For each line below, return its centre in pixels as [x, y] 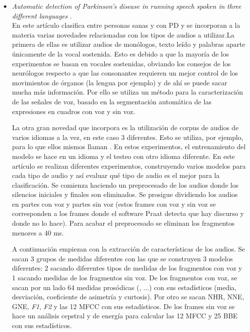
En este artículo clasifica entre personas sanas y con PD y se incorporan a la [126, 25]
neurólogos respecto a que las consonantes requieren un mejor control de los [125, 73]
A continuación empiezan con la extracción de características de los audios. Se [128, 249]
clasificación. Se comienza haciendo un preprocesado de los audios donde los [125, 185]
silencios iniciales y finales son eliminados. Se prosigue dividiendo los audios [125, 194]
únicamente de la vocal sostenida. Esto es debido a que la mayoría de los [120, 53]
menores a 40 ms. [38, 232]
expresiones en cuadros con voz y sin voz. [74, 111]
